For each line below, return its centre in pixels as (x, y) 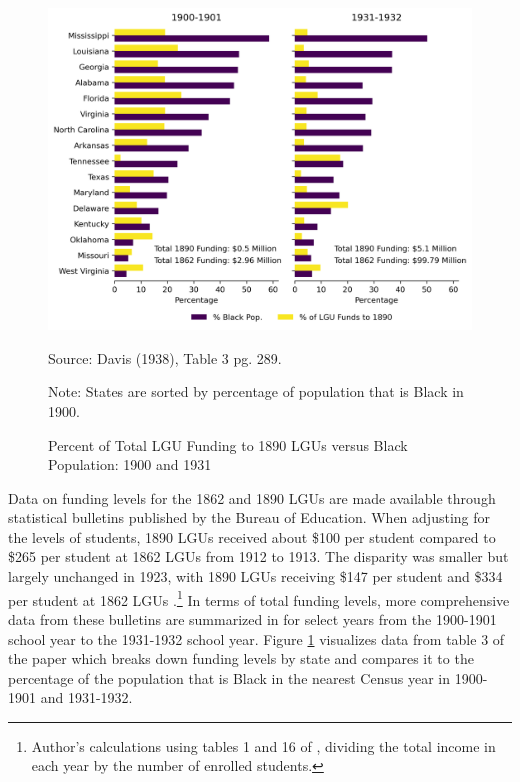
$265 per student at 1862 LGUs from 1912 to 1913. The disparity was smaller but (258, 556)
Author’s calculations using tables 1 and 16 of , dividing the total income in (263, 745)
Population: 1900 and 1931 (130, 464)
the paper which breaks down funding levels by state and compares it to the (241, 658)
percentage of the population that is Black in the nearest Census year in (229, 677)
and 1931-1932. (86, 697)
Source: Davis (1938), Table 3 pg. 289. (165, 357)
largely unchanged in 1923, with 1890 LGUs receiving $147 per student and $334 (255, 576)
